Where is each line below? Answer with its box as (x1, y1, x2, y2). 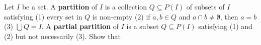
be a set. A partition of (22, 1, 98, 11)
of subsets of (186, 1, 225, 11)
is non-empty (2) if (92, 11, 150, 21)
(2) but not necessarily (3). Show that (4, 30, 121, 41)
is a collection (105, 1, 147, 11)
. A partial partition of (41, 21, 119, 31)
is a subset (126, 21, 159, 31)
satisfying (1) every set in (4, 11, 82, 21)
